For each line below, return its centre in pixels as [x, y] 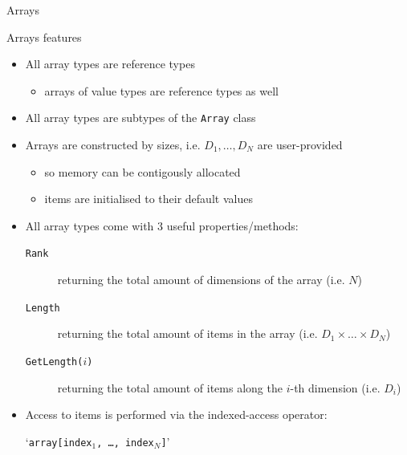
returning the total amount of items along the [170, 387]
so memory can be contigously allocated [142, 171]
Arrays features [44, 37]
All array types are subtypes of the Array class [140, 118]
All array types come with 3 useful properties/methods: [162, 225]
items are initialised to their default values [149, 199]
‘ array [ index [59, 441]
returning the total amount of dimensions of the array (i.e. [201, 280]
